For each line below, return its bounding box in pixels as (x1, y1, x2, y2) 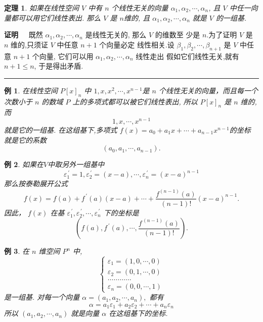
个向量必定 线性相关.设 (99, 39, 174, 49)
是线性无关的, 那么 (85, 29, 147, 40)
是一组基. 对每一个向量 (4, 292, 80, 302)
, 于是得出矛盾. (34, 61, 83, 71)
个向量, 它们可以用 (32, 50, 94, 61)
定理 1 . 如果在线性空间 (4, 3, 79, 13)
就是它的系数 (4, 134, 47, 145)
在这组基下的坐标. (109, 308, 168, 318)
